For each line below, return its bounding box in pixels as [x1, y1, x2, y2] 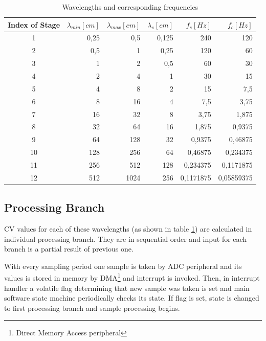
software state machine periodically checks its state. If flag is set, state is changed [4, 292, 259, 303]
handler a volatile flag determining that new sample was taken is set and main [4, 282, 250, 293]
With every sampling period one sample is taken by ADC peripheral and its [4, 260, 242, 271]
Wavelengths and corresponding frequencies [62, 2, 198, 12]
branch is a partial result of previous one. [4, 243, 134, 254]
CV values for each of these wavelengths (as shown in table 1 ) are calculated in [4, 223, 252, 234]
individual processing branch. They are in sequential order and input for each [4, 233, 247, 244]
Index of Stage [8, 19, 60, 30]
